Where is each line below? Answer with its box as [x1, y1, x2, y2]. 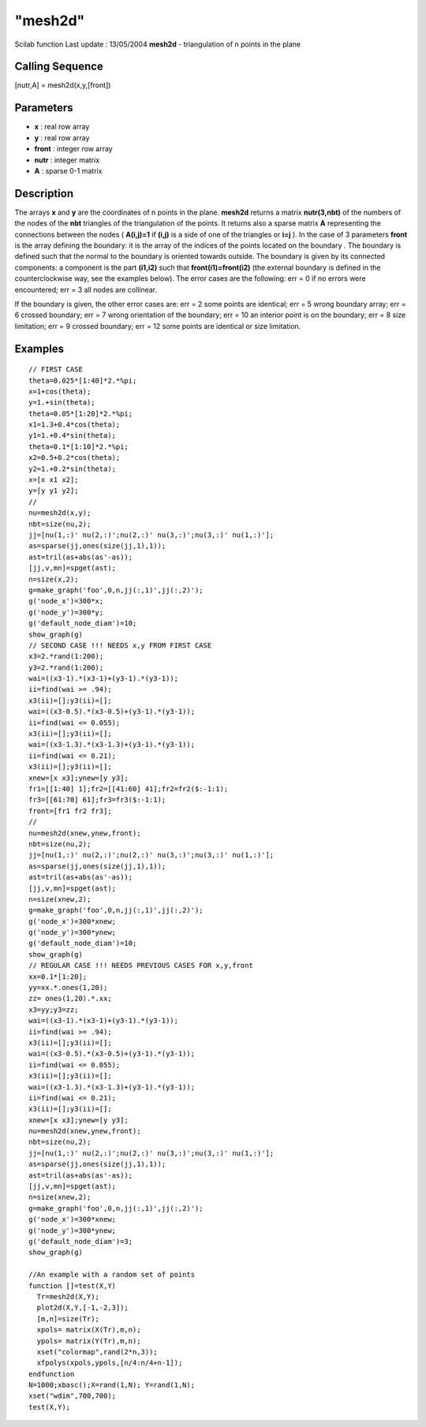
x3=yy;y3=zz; [28, 1005, 79, 1014]
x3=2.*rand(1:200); [28, 652, 104, 661]
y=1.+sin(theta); [28, 398, 95, 407]
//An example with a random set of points [28, 1270, 196, 1279]
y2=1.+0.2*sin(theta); [28, 464, 117, 473]
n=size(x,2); [28, 574, 79, 584]
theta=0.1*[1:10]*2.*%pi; [28, 442, 129, 451]
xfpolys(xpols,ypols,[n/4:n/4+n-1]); [36, 1358, 183, 1368]
